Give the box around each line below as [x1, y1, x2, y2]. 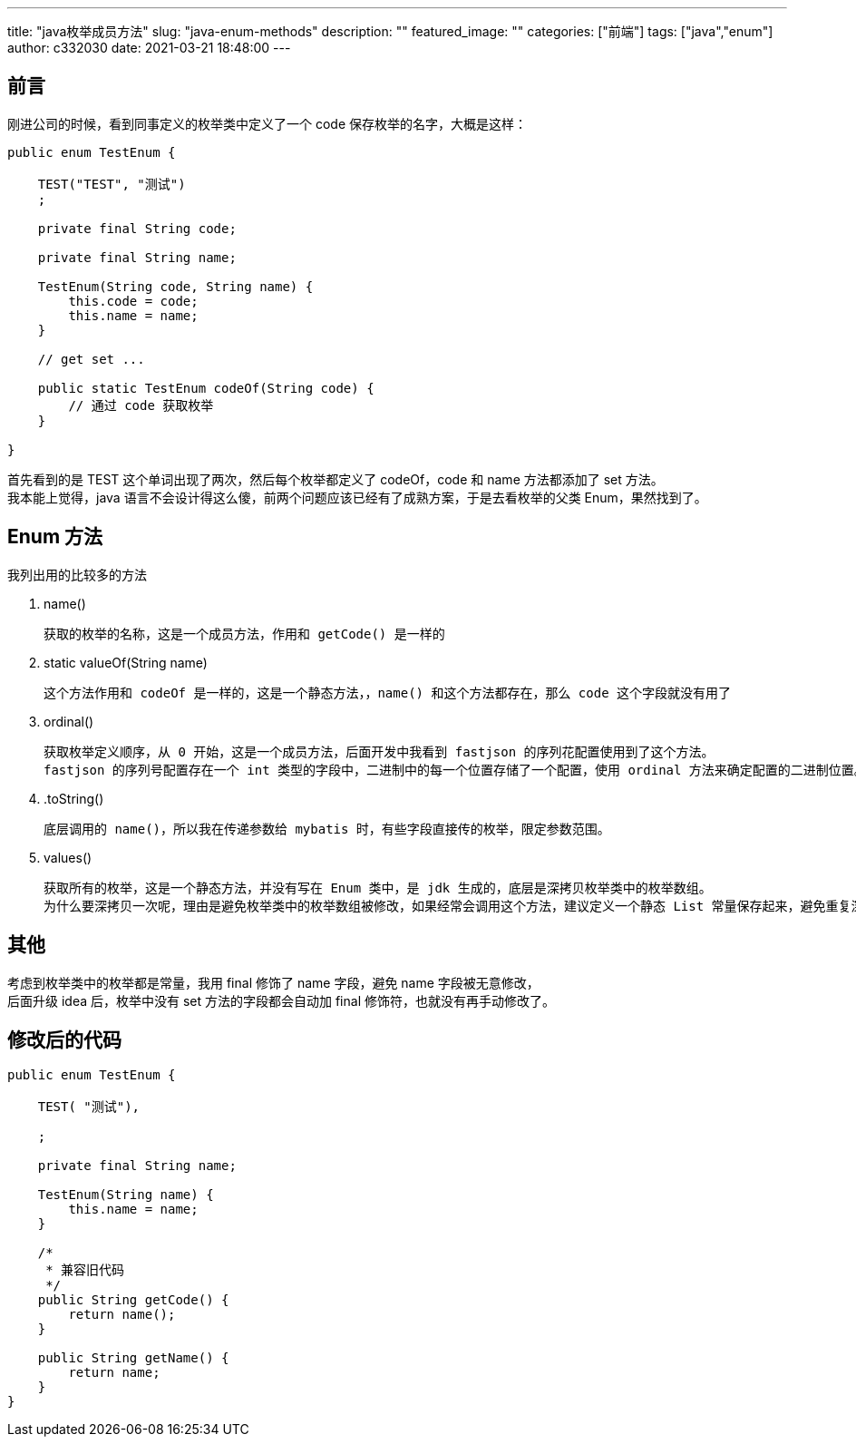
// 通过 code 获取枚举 [68, 397, 214, 413]
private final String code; [37, 220, 237, 236]
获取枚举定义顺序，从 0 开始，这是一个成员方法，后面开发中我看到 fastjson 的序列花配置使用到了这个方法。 [44, 744, 715, 759]
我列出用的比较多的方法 [7, 566, 147, 582]
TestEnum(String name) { [37, 1187, 214, 1203]
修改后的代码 [7, 1028, 122, 1051]
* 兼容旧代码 [45, 1263, 125, 1278]
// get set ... [37, 351, 145, 366]
